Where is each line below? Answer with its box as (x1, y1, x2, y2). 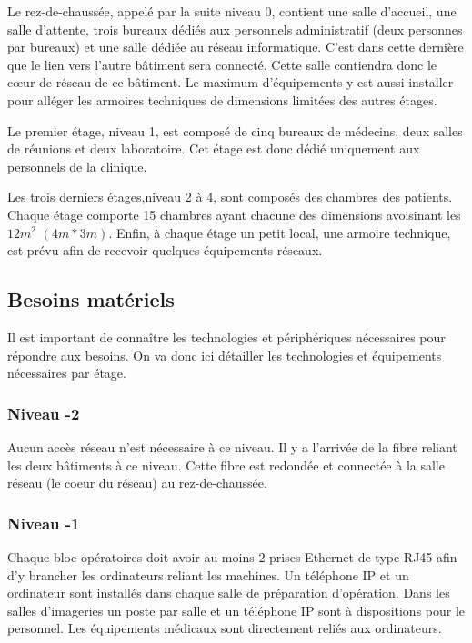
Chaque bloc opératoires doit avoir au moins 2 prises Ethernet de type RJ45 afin (7, 547, 457, 566)
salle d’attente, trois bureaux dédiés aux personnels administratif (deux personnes (7, 19, 463, 38)
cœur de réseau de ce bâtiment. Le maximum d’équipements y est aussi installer (7, 73, 454, 92)
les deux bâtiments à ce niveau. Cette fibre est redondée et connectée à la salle (7, 455, 445, 474)
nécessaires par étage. (7, 363, 126, 382)
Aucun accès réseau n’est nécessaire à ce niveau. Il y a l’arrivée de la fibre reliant (7, 437, 457, 456)
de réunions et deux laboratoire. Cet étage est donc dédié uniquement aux (7, 139, 420, 158)
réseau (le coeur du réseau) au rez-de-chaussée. (7, 473, 267, 492)
